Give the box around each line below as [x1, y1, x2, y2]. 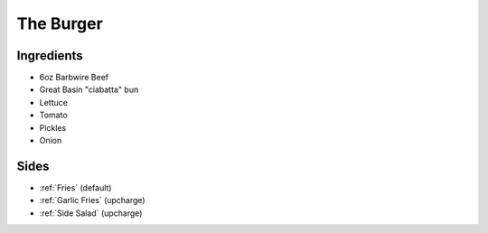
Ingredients [16, 48, 83, 63]
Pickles [39, 122, 67, 133]
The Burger [16, 14, 103, 33]
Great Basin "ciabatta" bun [39, 84, 139, 95]
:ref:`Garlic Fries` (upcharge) [39, 195, 145, 206]
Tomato [39, 109, 68, 121]
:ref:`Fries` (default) [39, 182, 112, 193]
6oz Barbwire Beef [39, 72, 109, 83]
